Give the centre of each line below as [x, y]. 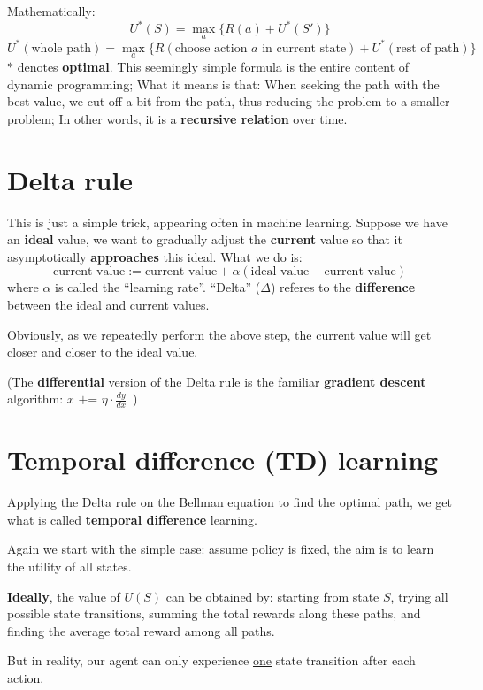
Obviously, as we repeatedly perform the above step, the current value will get [219, 334]
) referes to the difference [343, 287]
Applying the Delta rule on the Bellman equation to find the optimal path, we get [230, 502]
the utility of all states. [69, 567]
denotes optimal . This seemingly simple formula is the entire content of [213, 67]
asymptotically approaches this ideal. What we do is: [155, 256]
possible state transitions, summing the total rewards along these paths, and [214, 613]
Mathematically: [51, 11]
